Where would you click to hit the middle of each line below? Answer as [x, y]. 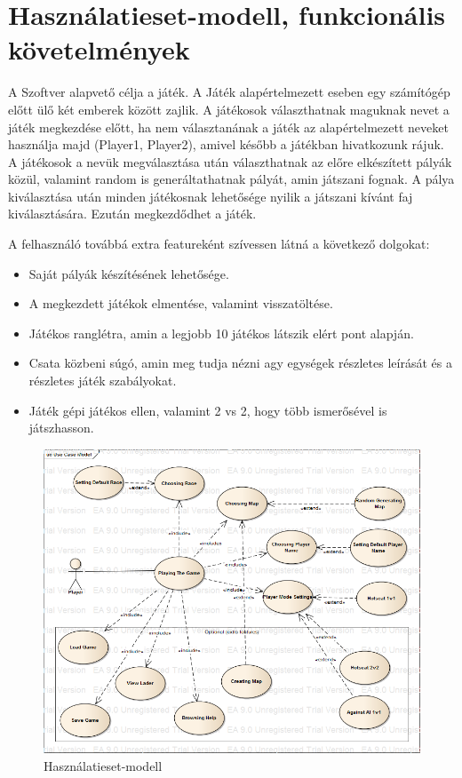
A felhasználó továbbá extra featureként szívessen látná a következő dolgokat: [219, 244]
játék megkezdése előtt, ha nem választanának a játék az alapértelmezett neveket [228, 127]
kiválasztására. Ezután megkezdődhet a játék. [132, 214]
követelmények [99, 49]
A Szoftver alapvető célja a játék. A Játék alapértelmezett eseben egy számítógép [229, 92]
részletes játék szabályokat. [103, 381]
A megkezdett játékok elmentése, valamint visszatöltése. [181, 303]
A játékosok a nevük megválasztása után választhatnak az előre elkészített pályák [230, 161]
